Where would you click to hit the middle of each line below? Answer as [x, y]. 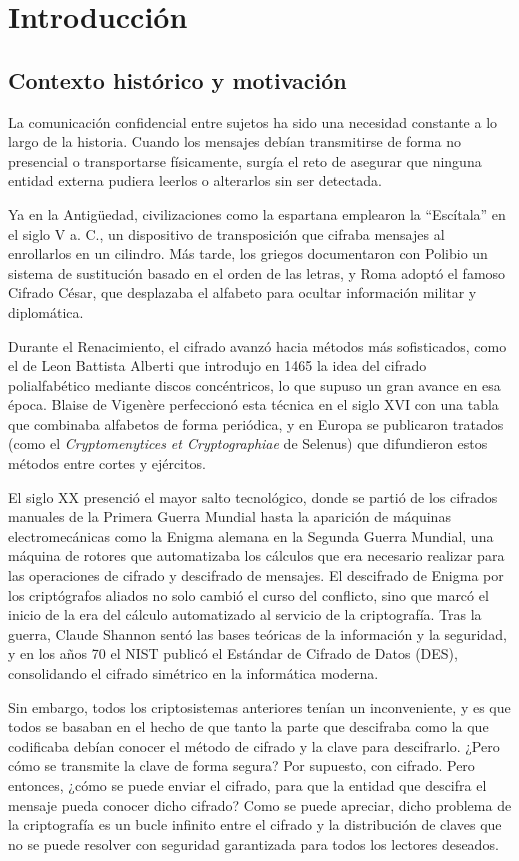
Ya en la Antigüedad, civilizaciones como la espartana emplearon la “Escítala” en [257, 213]
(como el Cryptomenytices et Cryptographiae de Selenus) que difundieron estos [248, 443]
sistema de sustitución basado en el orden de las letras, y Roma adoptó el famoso [257, 272]
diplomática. [46, 311]
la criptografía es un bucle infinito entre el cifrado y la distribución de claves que [255, 824]
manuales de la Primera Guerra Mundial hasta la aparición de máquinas [229, 516]
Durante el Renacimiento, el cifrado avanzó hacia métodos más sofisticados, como [257, 345]
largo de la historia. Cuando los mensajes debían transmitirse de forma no [234, 141]
